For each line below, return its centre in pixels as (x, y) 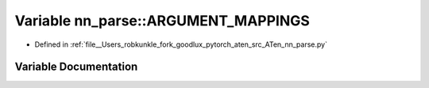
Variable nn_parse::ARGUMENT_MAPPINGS (162, 21)
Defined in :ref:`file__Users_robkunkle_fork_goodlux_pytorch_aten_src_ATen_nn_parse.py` (181, 44)
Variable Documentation (76, 67)
